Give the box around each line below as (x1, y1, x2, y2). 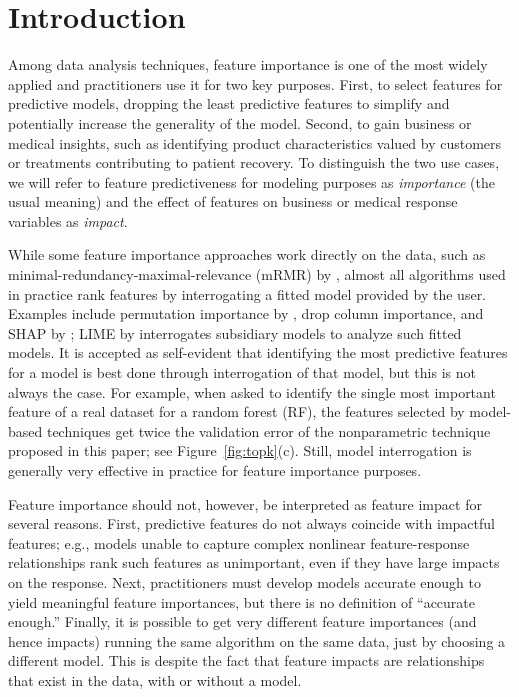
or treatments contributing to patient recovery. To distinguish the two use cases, (8, 152, 500, 173)
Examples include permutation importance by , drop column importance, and (8, 303, 484, 324)
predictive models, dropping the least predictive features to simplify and (8, 93, 450, 114)
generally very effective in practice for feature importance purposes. (8, 460, 422, 480)
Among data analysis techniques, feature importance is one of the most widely (8, 54, 488, 75)
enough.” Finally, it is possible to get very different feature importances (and (8, 611, 477, 632)
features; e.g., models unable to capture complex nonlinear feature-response (8, 532, 470, 553)
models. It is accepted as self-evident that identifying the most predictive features (8, 342, 508, 363)
